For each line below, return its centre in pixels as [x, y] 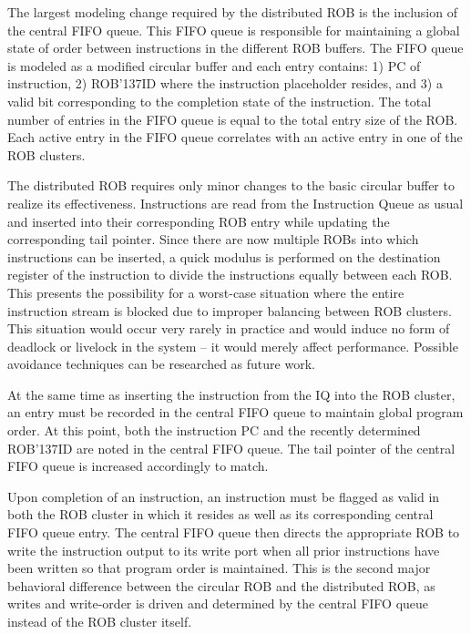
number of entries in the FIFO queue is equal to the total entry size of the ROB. [233, 119]
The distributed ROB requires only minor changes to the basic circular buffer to [231, 185]
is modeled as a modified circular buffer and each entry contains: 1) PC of [214, 65]
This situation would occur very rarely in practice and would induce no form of [229, 328]
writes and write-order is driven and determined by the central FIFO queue [218, 603]
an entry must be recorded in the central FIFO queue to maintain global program [235, 412]
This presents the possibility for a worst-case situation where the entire [206, 292]
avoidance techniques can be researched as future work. [161, 364]
